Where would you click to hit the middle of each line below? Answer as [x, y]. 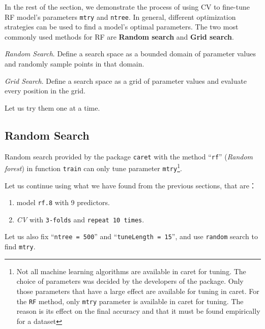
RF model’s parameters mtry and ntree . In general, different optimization [120, 17]
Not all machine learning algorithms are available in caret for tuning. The [131, 271]
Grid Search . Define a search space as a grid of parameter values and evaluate [126, 80]
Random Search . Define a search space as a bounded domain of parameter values [130, 54]
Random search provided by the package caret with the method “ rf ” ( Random [129, 156]
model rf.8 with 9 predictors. [63, 202]
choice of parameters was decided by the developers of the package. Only [130, 281]
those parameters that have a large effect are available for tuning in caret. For [138, 291]
